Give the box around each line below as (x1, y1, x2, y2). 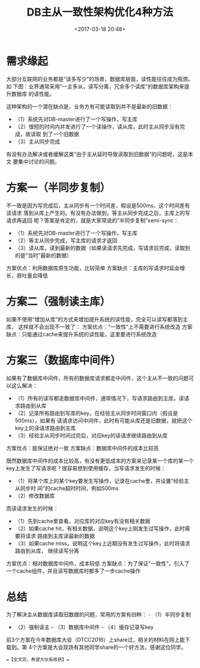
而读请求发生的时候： (6, 504, 58, 512)
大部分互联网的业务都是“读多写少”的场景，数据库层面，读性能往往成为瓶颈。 (6, 75, 193, 82)
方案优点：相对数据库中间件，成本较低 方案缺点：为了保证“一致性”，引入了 (6, 560, 190, 567)
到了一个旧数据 (42, 130, 79, 138)
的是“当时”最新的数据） (14, 251, 73, 259)
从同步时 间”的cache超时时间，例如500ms (14, 485, 119, 492)
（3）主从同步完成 (14, 138, 61, 145)
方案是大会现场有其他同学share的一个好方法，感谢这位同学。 (36, 644, 186, 651)
